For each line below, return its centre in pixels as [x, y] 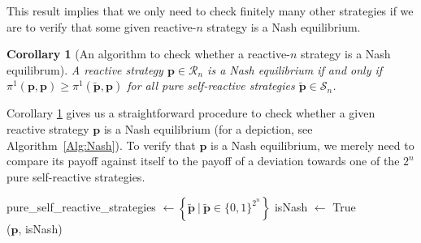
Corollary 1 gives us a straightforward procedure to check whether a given [191, 113]
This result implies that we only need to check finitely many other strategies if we [210, 11]
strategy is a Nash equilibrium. [284, 26]
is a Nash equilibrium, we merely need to [312, 145]
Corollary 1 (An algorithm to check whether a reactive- [148, 54]
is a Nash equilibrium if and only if [295, 69]
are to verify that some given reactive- [102, 26]
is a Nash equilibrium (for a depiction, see [208, 128]
